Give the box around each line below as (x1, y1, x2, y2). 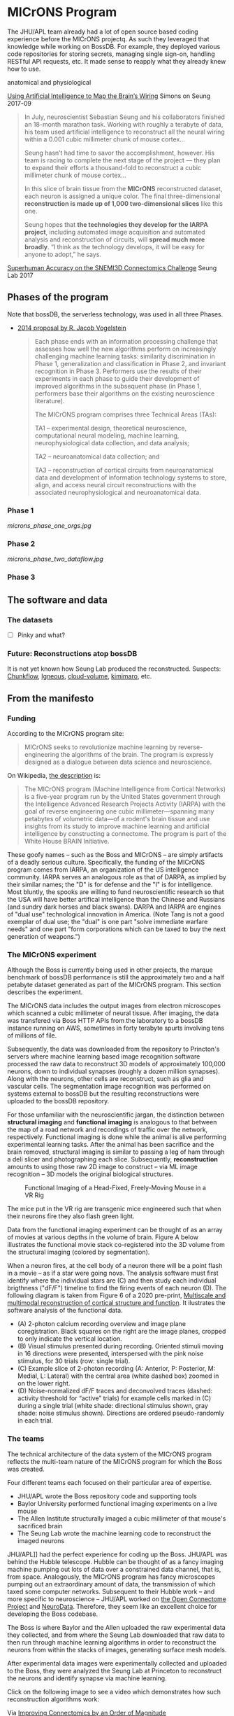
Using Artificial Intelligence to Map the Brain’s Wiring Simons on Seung (7, 92, 211, 100)
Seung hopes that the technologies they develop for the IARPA (24, 220, 208, 228)
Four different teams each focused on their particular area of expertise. (7, 1478, 212, 1486)
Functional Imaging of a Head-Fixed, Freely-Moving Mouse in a (24, 1184, 206, 1192)
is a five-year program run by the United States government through (24, 793, 221, 800)
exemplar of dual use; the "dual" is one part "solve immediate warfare (7, 918, 208, 926)
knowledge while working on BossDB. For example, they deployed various (7, 42, 221, 50)
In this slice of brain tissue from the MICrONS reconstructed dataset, (24, 184, 223, 193)
